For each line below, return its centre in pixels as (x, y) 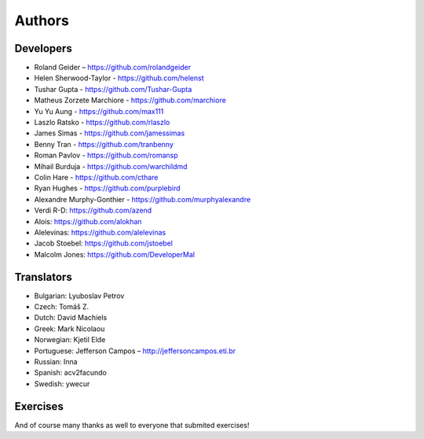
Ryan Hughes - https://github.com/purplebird (107, 188)
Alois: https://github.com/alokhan (88, 221)
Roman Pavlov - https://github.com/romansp (106, 155)
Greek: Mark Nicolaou (69, 328)
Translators (43, 277)
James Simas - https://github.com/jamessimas (110, 133)
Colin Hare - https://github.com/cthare (96, 177)
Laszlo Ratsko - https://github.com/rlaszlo (102, 123)
